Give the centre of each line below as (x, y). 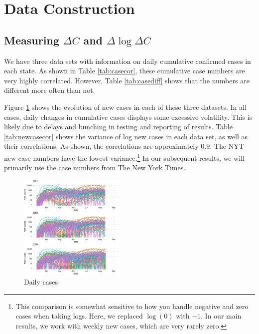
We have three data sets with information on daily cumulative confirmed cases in (128, 61)
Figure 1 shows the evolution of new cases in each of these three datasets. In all (125, 107)
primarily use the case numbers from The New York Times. (95, 167)
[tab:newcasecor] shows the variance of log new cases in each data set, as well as (126, 136)
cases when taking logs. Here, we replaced (79, 316)
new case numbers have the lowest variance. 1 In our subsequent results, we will (124, 157)
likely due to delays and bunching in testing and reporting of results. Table (118, 127)
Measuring (32, 40)
